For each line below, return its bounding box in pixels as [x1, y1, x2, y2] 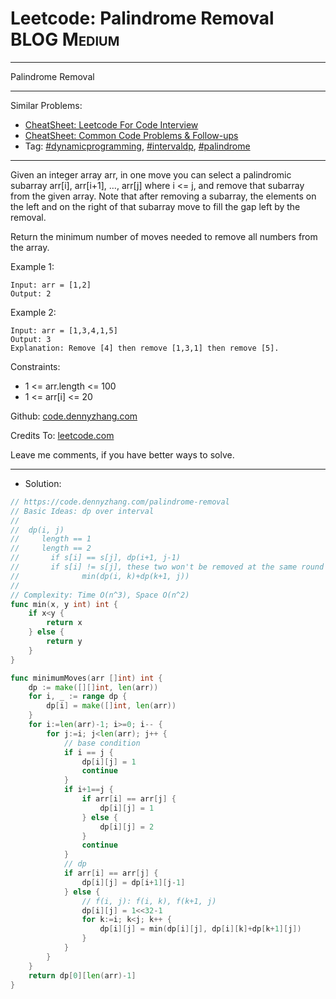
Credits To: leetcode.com [10, 429, 115, 441]
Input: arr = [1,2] [10, 280, 92, 290]
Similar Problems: [10, 99, 83, 111]
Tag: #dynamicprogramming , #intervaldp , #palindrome [24, 140, 251, 152]
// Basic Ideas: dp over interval [10, 506, 155, 516]
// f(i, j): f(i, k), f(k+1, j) [81, 896, 217, 906]
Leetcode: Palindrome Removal [10, 7, 275, 30]
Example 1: [10, 260, 55, 272]
